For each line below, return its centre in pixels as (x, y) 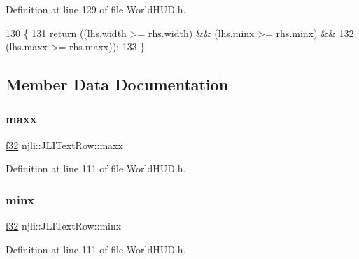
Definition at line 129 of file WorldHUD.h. (96, 9)
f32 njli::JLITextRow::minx (64, 226)
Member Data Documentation (117, 84)
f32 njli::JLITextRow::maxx (64, 145)
